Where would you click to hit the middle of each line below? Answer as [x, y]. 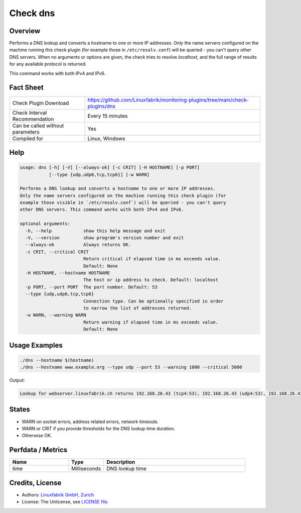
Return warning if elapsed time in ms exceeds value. [150, 322]
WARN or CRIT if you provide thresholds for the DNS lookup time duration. [99, 428]
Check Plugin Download [41, 103]
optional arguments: [45, 224]
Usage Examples [36, 345]
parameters [26, 132]
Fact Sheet [26, 88]
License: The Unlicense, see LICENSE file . [65, 502]
